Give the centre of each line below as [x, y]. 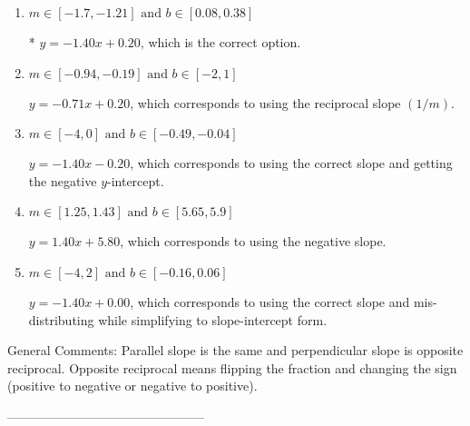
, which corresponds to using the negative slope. [253, 241]
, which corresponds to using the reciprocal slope [265, 102]
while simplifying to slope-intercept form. [213, 319]
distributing [61, 319]
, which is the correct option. [220, 42]
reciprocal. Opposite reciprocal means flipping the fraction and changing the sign [232, 367]
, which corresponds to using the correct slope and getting [291, 163]
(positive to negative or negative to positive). [132, 386]
